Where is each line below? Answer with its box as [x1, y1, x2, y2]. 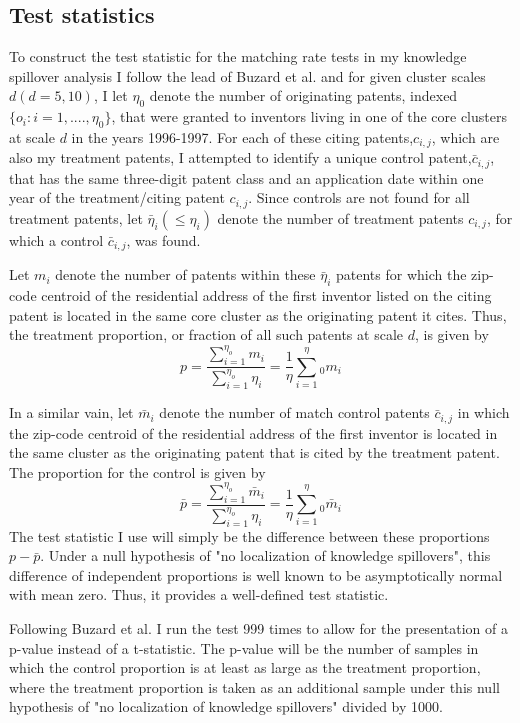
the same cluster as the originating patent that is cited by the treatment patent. [9, 442, 500, 463]
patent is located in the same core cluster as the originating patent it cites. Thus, [9, 304, 507, 325]
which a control [9, 229, 104, 250]
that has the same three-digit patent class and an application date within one [9, 167, 484, 188]
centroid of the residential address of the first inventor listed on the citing [41, 285, 492, 306]
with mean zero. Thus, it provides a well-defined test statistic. [9, 584, 389, 605]
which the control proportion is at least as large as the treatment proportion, [9, 657, 481, 678]
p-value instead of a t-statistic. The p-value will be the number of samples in [9, 637, 479, 658]
